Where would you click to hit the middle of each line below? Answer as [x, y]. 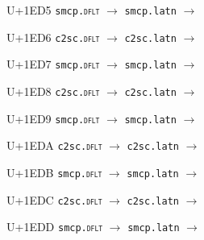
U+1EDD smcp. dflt [55, 227]
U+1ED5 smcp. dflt [53, 10]
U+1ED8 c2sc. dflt [53, 91]
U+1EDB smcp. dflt [54, 172]
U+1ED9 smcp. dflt [53, 118]
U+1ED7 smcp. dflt [53, 64]
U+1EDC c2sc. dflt [54, 199]
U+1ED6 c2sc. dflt [53, 37]
